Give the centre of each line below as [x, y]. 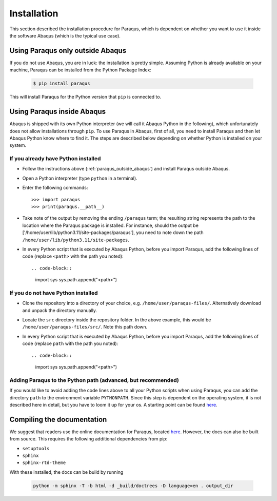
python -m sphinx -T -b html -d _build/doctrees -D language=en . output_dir [133, 486]
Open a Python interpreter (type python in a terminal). [80, 178]
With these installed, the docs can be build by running [66, 472]
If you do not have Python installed [54, 293]
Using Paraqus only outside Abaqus [68, 51]
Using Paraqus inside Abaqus [58, 112]
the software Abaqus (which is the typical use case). [65, 35]
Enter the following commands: [55, 188]
